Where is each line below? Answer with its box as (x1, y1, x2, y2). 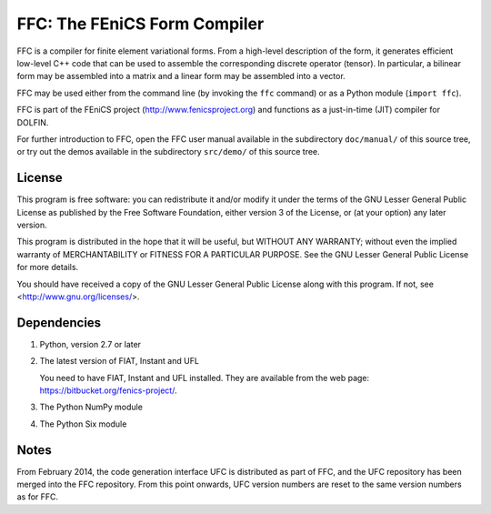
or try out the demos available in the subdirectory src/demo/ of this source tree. (16, 146, 320, 157)
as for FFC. (16, 491, 59, 502)
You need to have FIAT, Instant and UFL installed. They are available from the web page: (39, 372, 370, 383)
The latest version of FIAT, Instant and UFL (39, 356, 200, 367)
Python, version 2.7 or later (39, 338, 141, 349)
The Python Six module (39, 418, 127, 429)
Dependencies (16, 315, 102, 330)
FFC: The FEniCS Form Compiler (16, 14, 265, 34)
